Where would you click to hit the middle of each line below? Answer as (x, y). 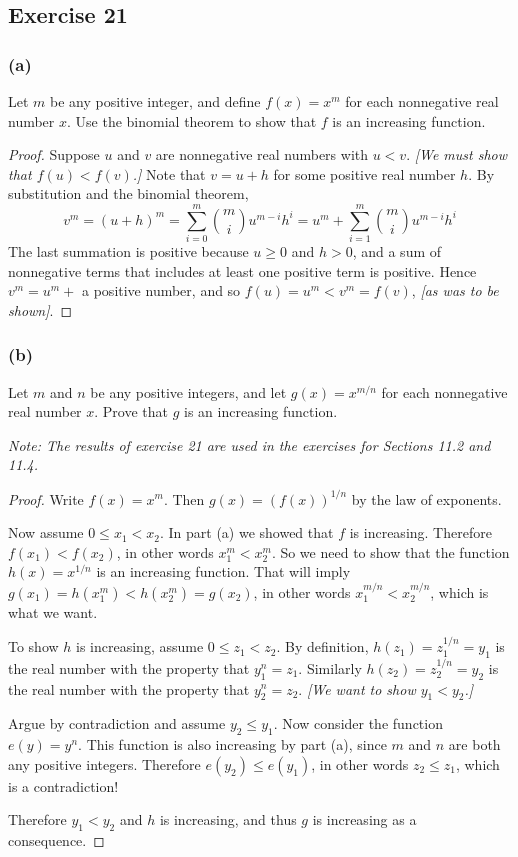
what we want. (53, 611)
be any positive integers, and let (188, 391)
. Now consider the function (358, 723)
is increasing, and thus (228, 819)
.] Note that (169, 173)
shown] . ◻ (40, 309)
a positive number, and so (161, 290)
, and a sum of (397, 251)
